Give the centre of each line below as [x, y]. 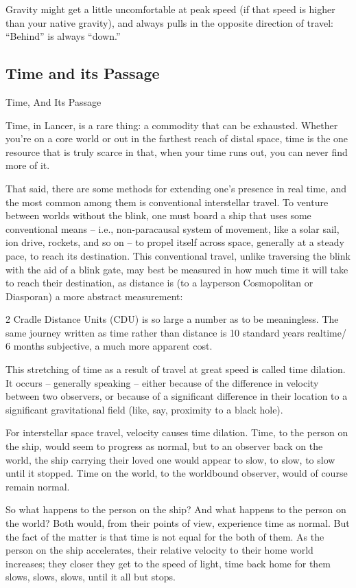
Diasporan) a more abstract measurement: [94, 296]
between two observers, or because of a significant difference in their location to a [177, 396]
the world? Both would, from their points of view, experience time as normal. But [178, 523]
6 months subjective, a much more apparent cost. [109, 346]
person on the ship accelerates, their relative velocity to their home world [159, 550]
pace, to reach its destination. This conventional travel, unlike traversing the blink [178, 255]
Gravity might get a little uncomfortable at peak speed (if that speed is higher [170, 9]
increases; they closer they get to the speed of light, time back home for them [168, 563]
